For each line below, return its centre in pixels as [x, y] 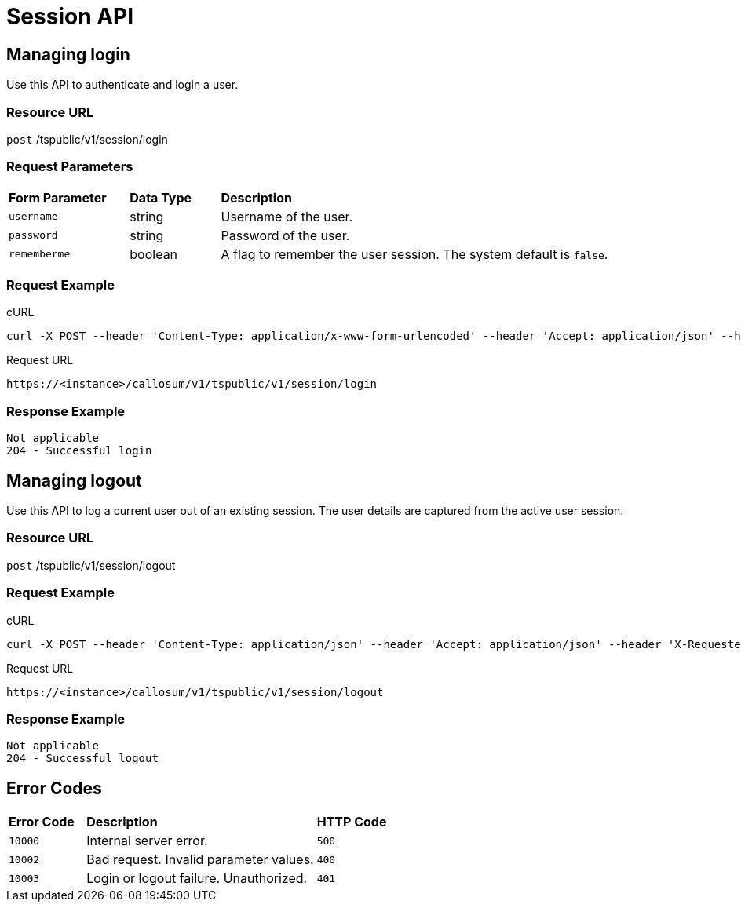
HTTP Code [352, 822]
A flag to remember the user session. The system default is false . [414, 254]
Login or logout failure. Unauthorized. [197, 879]
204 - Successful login [79, 451]
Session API [70, 16]
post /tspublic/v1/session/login [87, 139]
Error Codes [54, 788]
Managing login [68, 54]
